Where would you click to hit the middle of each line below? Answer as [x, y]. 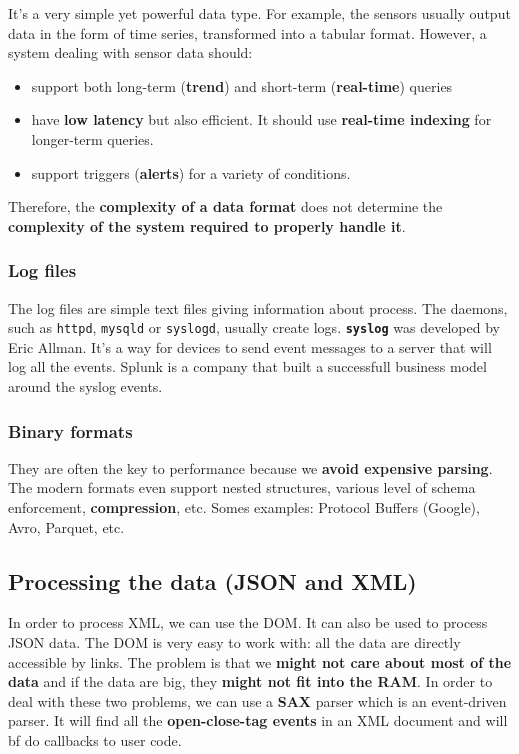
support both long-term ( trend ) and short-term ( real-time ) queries [242, 85]
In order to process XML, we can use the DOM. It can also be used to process [248, 622]
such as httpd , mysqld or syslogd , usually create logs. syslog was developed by [254, 327]
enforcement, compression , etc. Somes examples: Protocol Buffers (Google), [244, 507]
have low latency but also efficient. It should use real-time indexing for [261, 119]
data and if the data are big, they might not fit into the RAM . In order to [250, 681]
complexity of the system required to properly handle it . [207, 225]
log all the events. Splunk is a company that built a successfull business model [247, 366]
